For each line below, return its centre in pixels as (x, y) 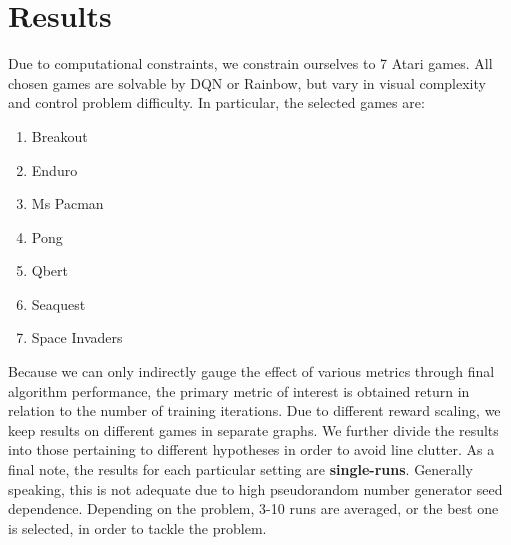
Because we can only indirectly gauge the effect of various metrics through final (251, 371)
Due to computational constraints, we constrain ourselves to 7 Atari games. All (250, 63)
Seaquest (58, 303)
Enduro (54, 169)
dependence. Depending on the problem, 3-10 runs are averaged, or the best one (253, 508)
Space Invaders (77, 337)
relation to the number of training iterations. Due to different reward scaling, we (254, 410)
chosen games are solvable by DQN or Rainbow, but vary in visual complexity (247, 82)
